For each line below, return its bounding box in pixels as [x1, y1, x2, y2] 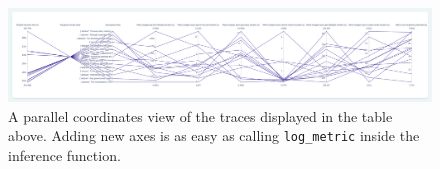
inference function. [8, 144, 121, 165]
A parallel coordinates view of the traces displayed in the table [8, 105, 393, 126]
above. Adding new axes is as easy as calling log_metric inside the [8, 125, 420, 146]
